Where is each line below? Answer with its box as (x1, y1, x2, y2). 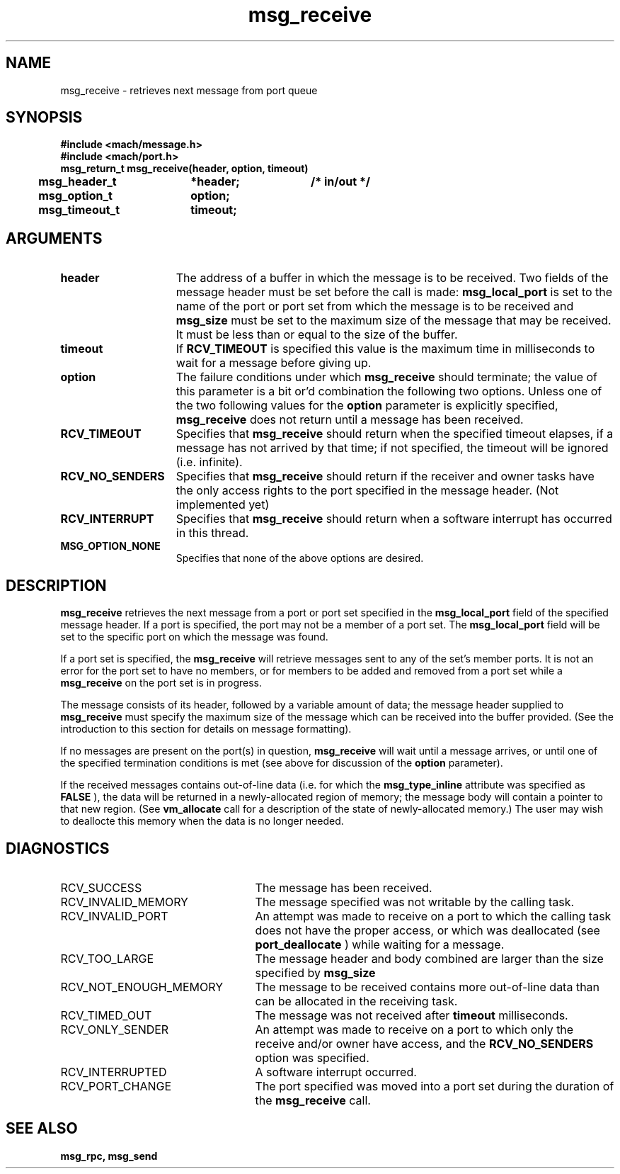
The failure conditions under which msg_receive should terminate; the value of (176, 370, 597, 385)
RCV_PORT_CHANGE (60, 1078, 172, 1093)
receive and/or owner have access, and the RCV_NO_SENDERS (255, 1036, 594, 1051)
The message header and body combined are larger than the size (255, 951, 604, 966)
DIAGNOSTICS (6, 839, 110, 857)
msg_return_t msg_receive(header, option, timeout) (60, 162, 309, 175)
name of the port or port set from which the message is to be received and (176, 299, 574, 314)
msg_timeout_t (38, 203, 120, 218)
